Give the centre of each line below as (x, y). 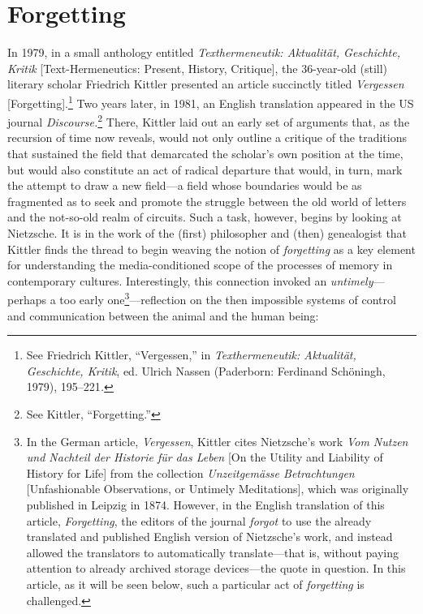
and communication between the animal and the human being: (163, 315)
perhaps (27, 299)
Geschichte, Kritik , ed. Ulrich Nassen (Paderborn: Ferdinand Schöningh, (206, 370)
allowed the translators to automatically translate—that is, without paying (212, 552)
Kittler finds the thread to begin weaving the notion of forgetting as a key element (211, 249)
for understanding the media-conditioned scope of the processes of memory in (200, 265)
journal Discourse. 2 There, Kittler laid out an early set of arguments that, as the (209, 120)
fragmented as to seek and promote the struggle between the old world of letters (207, 201)
